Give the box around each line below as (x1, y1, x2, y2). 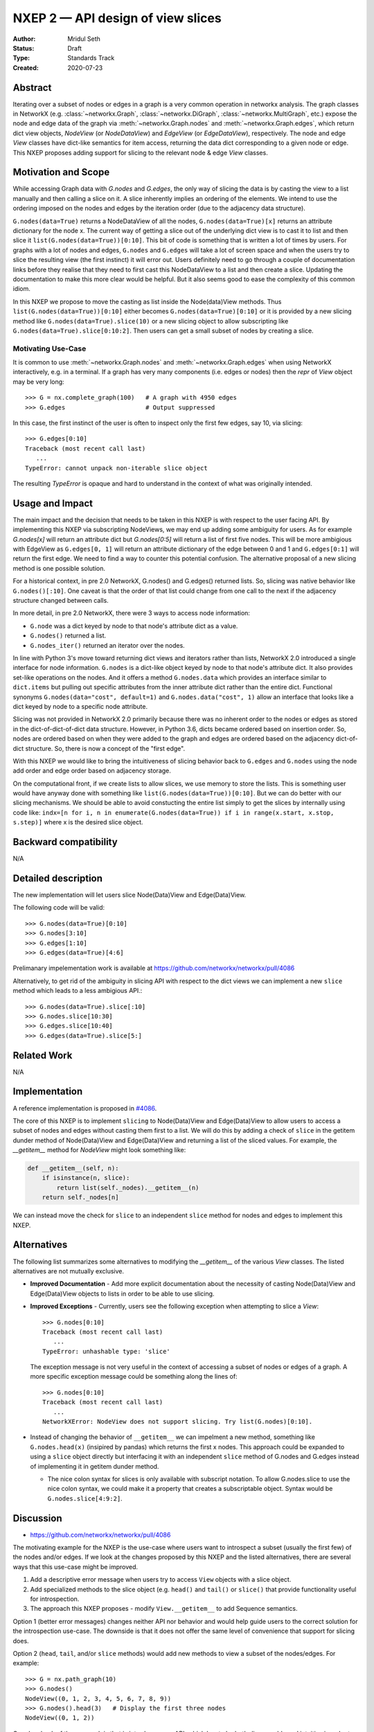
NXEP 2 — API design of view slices (12, 10, 222, 26)
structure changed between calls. (12, 597, 109, 605)
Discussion (12, 1512, 62, 1524)
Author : (12, 35, 36, 43)
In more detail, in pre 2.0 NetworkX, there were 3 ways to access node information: (12, 609, 251, 617)
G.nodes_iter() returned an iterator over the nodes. (30, 641, 185, 649)
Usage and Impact (12, 497, 93, 509)
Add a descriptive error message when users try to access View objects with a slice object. (30, 1575, 292, 1584)
